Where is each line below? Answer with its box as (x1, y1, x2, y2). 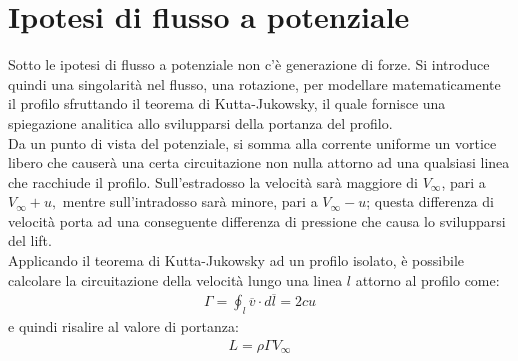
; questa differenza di (366, 191, 494, 212)
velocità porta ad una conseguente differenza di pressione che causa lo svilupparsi (8, 210, 506, 231)
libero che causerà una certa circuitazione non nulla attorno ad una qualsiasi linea (8, 152, 510, 173)
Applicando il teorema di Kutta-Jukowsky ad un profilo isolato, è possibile (8, 250, 465, 271)
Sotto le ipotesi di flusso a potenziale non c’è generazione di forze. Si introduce (8, 54, 490, 75)
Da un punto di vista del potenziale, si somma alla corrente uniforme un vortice (8, 132, 497, 153)
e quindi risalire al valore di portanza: (8, 316, 239, 337)
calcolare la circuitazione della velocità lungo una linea (8, 269, 343, 290)
